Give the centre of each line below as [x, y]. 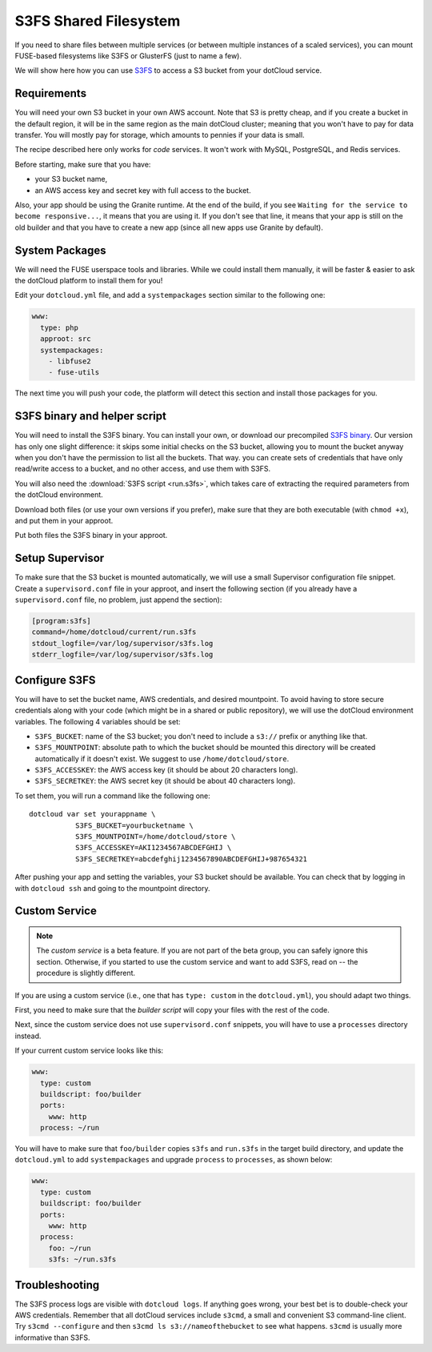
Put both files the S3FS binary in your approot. [91, 536]
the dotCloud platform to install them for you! [89, 281]
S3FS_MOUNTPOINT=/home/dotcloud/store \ [155, 837]
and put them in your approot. [64, 521]
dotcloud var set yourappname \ [92, 814]
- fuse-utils [74, 373]
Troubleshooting [57, 1285]
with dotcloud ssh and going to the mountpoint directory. [113, 888]
